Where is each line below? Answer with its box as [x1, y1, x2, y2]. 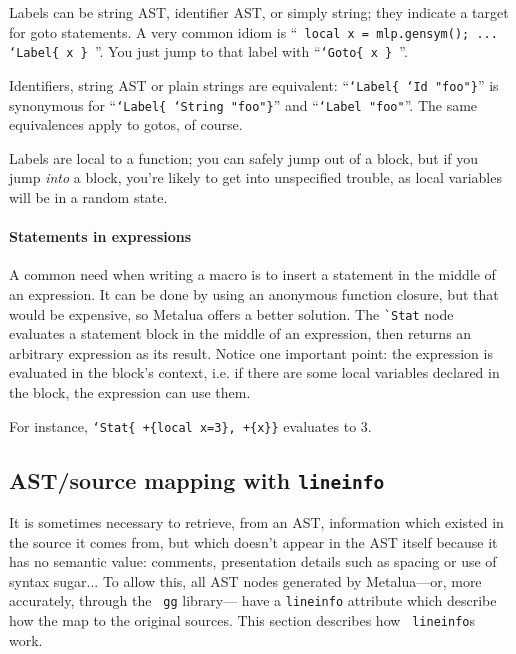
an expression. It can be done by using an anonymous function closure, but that [9, 283, 499, 304]
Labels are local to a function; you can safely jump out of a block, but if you [9, 147, 479, 168]
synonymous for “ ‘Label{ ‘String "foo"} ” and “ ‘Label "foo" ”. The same [9, 94, 478, 115]
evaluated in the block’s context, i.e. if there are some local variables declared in [9, 362, 500, 383]
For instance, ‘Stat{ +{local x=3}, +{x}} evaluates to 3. [9, 415, 372, 436]
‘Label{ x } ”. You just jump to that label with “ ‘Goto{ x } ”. [9, 41, 408, 62]
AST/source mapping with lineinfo [9, 464, 385, 495]
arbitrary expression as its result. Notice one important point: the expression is [9, 342, 493, 363]
